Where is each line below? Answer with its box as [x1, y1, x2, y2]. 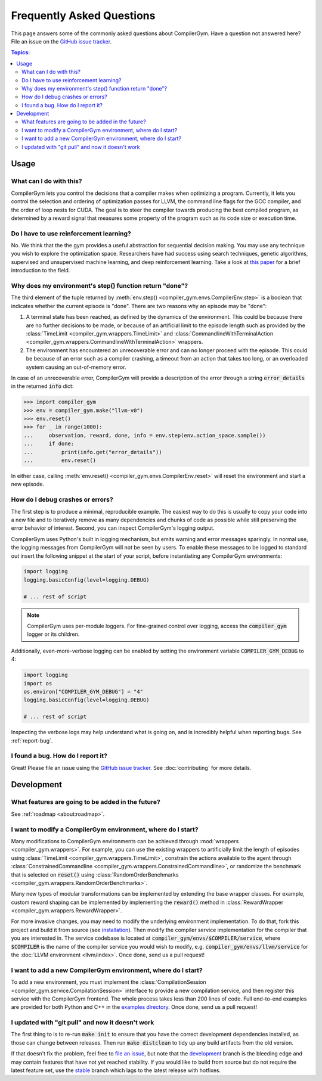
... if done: [23, 440, 75, 447]
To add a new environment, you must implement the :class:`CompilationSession [11, 979, 206, 986]
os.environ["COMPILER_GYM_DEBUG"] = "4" [23, 688, 143, 695]
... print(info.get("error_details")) [23, 449, 162, 455]
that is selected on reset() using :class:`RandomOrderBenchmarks [11, 871, 179, 878]
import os [23, 680, 52, 687]
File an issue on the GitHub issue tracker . [11, 38, 112, 45]
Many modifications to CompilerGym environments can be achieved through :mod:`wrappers [11, 837, 239, 844]
